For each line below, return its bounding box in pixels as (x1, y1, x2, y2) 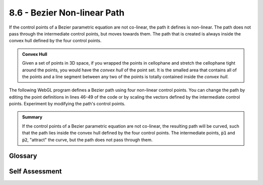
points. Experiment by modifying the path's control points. (9, 101, 126, 107)
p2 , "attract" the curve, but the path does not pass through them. (22, 136, 153, 143)
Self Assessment (9, 168, 62, 176)
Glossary (9, 152, 38, 160)
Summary (22, 114, 42, 120)
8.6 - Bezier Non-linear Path (9, 7, 125, 18)
